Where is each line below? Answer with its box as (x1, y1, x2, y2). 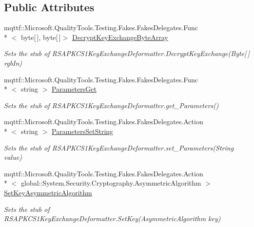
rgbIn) (4, 57, 22, 68)
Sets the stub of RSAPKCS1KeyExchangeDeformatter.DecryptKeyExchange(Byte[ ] (4, 48, 250, 58)
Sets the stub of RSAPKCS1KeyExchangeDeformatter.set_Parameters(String (4, 142, 234, 152)
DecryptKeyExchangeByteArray (72, 32, 168, 42)
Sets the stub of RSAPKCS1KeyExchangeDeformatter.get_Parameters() (4, 100, 219, 110)
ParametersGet (52, 84, 97, 94)
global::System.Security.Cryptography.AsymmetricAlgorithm (20, 178, 201, 188)
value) (4, 152, 22, 162)
